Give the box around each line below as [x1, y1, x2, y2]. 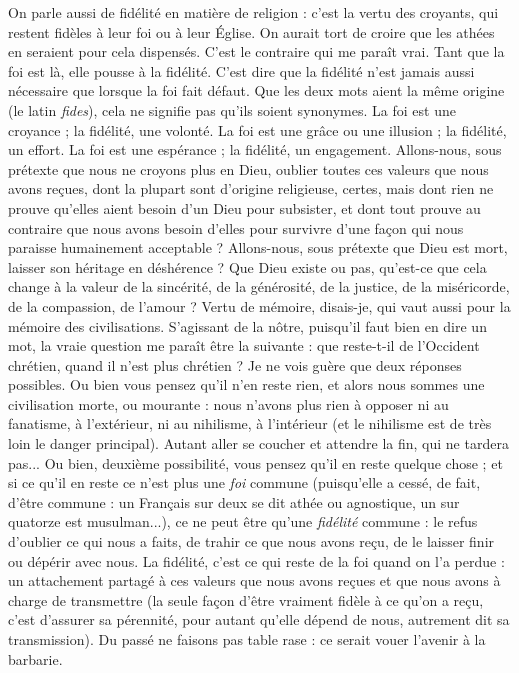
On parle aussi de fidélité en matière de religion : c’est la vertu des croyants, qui [8, 2, 499, 22]
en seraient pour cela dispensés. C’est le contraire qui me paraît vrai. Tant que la [8, 41, 505, 62]
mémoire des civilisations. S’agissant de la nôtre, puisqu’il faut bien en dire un [8, 315, 487, 336]
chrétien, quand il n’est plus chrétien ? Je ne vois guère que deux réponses [8, 354, 462, 375]
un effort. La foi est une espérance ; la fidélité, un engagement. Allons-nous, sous [8, 139, 502, 160]
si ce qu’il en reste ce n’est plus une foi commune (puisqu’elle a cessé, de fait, [8, 472, 481, 493]
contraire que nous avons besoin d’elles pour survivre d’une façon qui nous [8, 217, 464, 238]
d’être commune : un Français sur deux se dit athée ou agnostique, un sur [8, 491, 460, 512]
